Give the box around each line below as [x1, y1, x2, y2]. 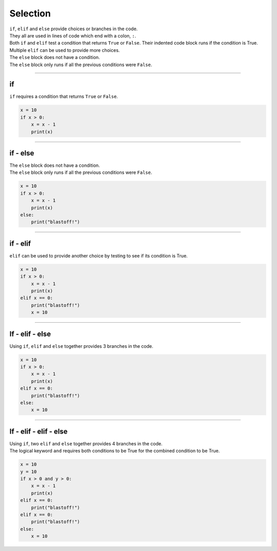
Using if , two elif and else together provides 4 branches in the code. [9, 440, 163, 446]
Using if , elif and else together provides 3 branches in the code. [9, 343, 153, 349]
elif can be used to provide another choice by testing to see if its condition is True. [9, 252, 188, 259]
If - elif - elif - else [9, 427, 68, 436]
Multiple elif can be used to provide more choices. [9, 47, 120, 53]
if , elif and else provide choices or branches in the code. [9, 26, 138, 32]
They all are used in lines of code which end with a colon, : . [9, 32, 136, 38]
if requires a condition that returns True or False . [9, 93, 118, 100]
